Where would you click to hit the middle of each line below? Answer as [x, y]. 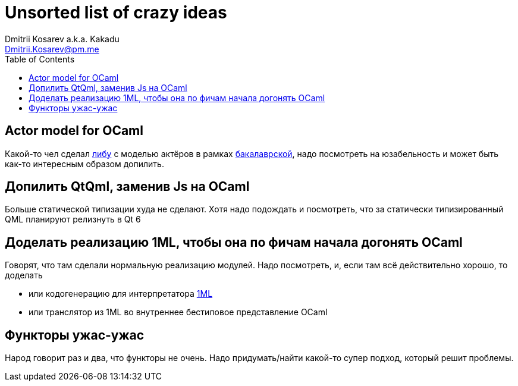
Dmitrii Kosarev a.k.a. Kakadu [62, 39]
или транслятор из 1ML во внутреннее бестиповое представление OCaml [178, 312]
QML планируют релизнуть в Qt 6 [73, 219]
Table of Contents [40, 59]
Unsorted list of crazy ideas [116, 12]
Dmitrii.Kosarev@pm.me [52, 49]
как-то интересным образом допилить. [84, 164]
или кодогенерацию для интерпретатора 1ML [121, 294]
